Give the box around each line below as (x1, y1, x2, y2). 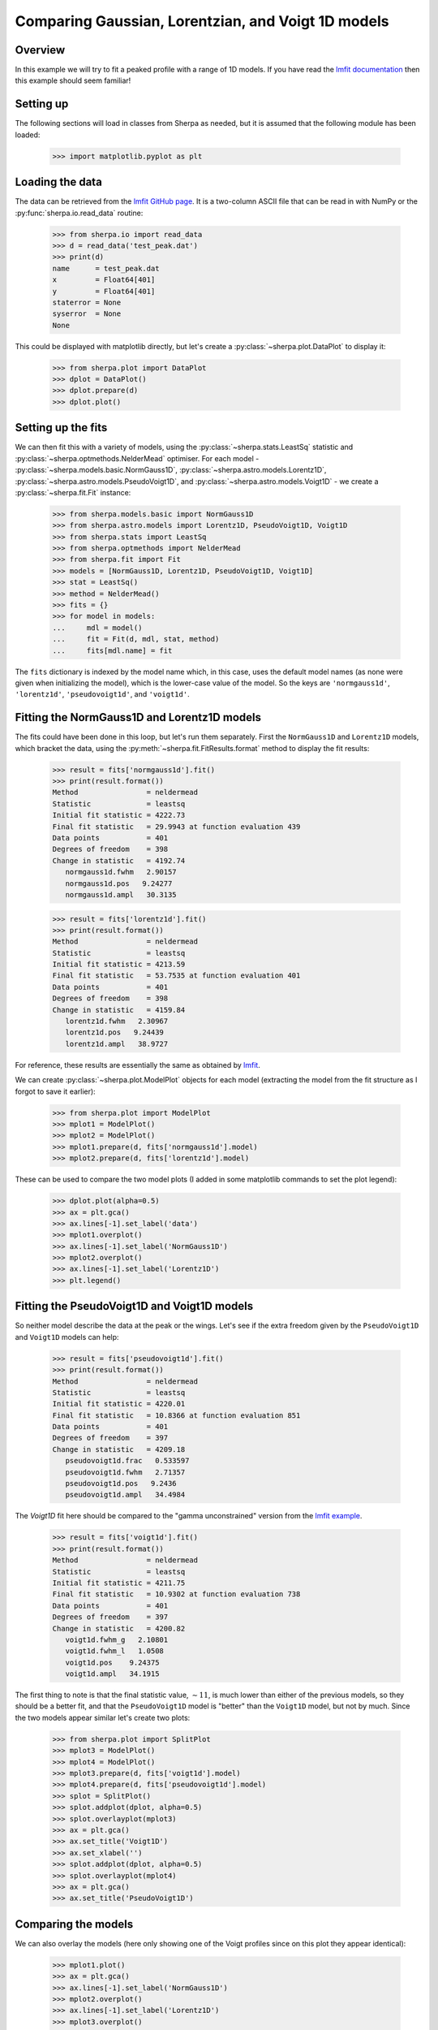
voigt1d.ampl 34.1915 (65, 1669, 160, 1678)
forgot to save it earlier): (15, 1086, 97, 1096)
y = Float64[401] (52, 287, 156, 296)
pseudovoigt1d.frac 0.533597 (65, 1456, 190, 1466)
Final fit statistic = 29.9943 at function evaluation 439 (52, 822, 301, 831)
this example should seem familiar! (15, 76, 131, 85)
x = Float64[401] (52, 275, 156, 284)
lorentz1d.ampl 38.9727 (65, 1039, 169, 1048)
